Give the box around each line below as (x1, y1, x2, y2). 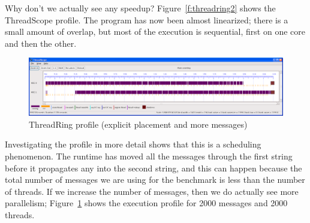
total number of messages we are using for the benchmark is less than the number (5, 173, 305, 186)
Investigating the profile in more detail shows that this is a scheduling (5, 138, 261, 150)
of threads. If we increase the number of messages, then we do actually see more (5, 185, 299, 197)
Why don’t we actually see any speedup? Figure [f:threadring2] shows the (5, 2, 276, 14)
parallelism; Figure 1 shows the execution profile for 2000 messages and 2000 (5, 197, 288, 209)
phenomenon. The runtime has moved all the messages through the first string (5, 150, 293, 162)
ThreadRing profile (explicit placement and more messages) (29, 117, 248, 130)
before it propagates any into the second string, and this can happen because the (5, 161, 302, 174)
